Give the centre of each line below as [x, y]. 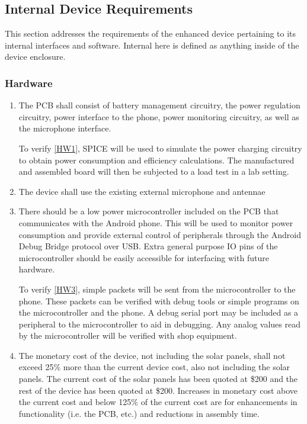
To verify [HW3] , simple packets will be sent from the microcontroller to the [157, 289]
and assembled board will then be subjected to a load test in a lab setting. [154, 171]
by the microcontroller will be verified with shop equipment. [128, 335]
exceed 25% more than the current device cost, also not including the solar [154, 367]
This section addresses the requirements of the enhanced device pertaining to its [151, 33]
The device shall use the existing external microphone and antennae [142, 191]
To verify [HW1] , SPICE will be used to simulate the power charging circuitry [160, 148]
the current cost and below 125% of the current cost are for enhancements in [158, 402]
